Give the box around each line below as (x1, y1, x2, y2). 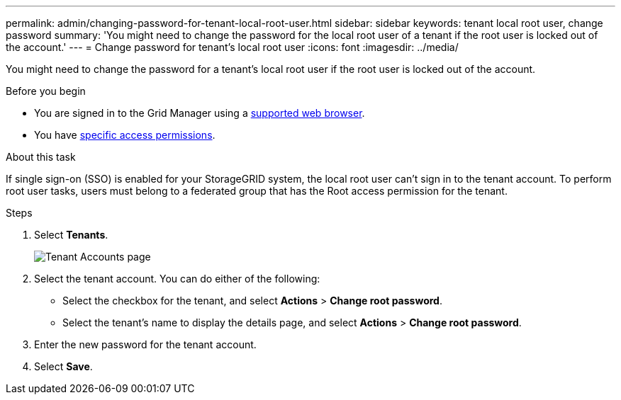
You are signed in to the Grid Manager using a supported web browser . (34, 107, 365, 119)
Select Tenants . (34, 229, 108, 241)
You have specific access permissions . (34, 129, 216, 141)
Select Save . (34, 360, 93, 372)
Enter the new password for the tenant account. (34, 338, 257, 350)
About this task (6, 151, 76, 163)
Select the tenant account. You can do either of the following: (34, 273, 320, 285)
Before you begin (6, 85, 86, 97)
